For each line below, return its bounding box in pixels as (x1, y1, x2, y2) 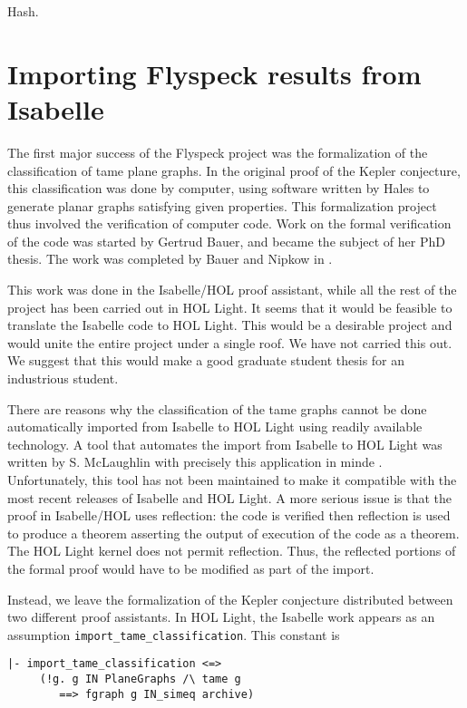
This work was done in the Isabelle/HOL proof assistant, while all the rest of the (7, 280, 457, 299)
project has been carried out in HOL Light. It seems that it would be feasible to (7, 297, 452, 316)
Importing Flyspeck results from (7, 54, 422, 92)
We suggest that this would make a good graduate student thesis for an (7, 351, 405, 370)
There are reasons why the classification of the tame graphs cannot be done (7, 399, 427, 418)
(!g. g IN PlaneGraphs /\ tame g (39, 673, 241, 686)
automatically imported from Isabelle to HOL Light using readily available (7, 417, 423, 436)
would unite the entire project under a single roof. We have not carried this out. (7, 333, 452, 352)
